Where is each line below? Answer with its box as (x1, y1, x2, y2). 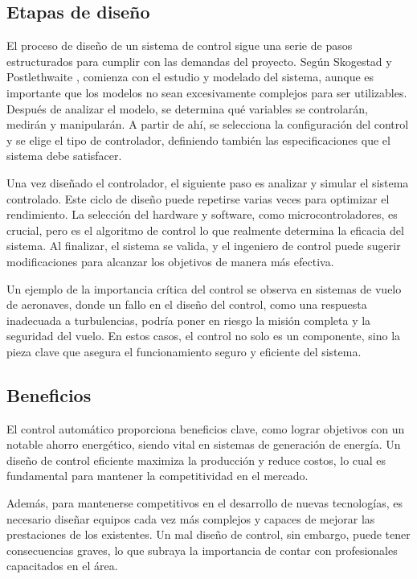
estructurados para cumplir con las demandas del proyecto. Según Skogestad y (6, 52, 392, 69)
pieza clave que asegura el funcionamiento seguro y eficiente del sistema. (6, 343, 362, 359)
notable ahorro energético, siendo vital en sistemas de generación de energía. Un (6, 436, 401, 453)
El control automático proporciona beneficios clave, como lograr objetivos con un (6, 420, 405, 437)
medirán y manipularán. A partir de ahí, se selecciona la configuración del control (6, 116, 409, 133)
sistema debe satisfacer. (6, 147, 122, 164)
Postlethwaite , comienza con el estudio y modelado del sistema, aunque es (6, 68, 374, 85)
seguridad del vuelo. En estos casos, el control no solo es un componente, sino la (6, 327, 401, 344)
